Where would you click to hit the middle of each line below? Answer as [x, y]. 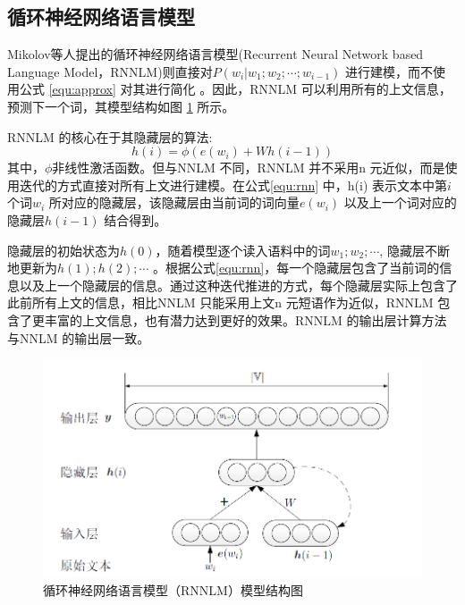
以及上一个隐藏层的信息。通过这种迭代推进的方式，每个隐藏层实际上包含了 [238, 285]
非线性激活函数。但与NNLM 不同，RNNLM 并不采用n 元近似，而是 [249, 168]
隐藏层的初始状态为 [63, 250]
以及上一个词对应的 [400, 202]
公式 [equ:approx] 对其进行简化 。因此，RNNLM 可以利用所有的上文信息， [235, 89]
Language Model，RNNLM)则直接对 [110, 71]
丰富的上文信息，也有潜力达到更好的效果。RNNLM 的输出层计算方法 [245, 319]
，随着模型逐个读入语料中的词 [243, 250]
